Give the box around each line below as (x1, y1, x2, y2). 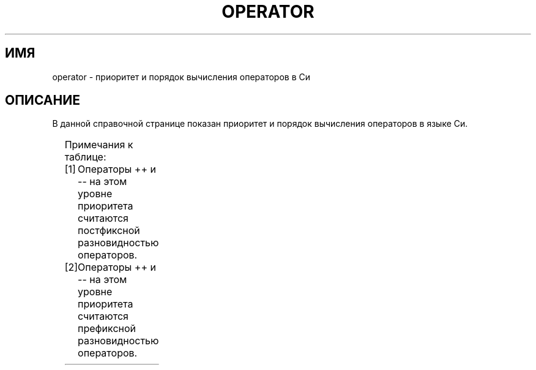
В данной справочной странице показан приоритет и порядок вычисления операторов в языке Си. (52, 118, 468, 129)
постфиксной (78, 224, 140, 237)
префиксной (78, 322, 136, 335)
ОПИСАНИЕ (5, 92, 80, 108)
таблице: (64, 151, 106, 164)
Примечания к (64, 138, 133, 151)
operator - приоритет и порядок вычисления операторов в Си (52, 71, 310, 82)
